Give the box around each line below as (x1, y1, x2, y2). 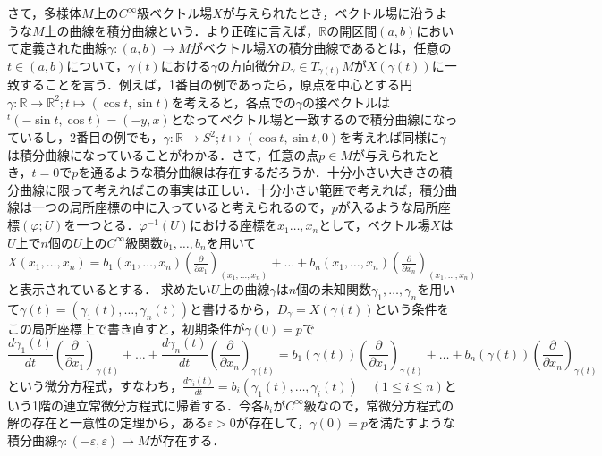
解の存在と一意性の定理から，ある (7, 413, 208, 432)
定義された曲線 (19, 38, 107, 57)
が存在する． (149, 430, 225, 449)
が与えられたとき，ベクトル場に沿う (222, 4, 436, 21)
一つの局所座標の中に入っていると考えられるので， (31, 198, 332, 216)
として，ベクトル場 (318, 215, 430, 234)
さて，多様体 (7, 4, 82, 21)
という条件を (374, 299, 450, 317)
